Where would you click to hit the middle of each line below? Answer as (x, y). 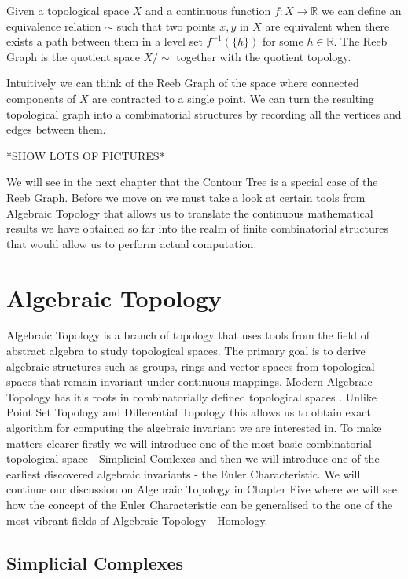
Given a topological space (68, 10)
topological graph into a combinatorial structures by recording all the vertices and (204, 114)
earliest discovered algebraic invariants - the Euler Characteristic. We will (184, 473)
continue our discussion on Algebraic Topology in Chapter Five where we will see (202, 489)
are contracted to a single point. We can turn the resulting (233, 98)
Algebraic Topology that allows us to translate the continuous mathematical (190, 213)
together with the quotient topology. (264, 56)
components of (41, 98)
